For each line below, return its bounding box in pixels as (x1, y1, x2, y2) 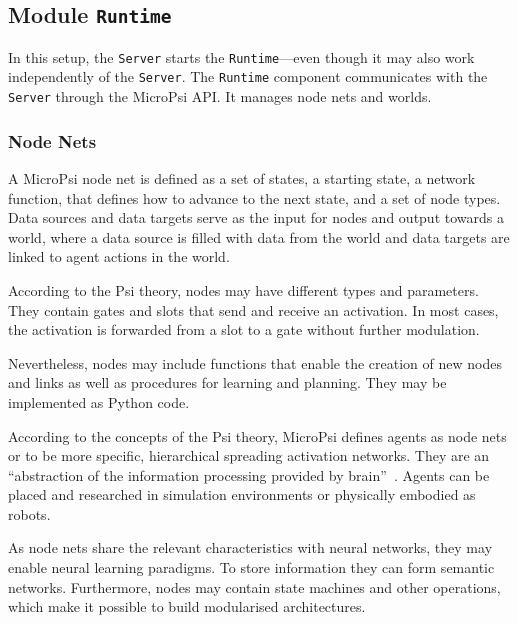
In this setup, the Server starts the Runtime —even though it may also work (8, 46, 475, 67)
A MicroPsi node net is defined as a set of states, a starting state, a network (8, 167, 476, 188)
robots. (8, 503, 51, 524)
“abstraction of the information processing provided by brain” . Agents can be (8, 464, 490, 485)
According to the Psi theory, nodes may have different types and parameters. (8, 279, 479, 300)
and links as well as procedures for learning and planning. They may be (8, 372, 447, 393)
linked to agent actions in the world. (8, 246, 230, 267)
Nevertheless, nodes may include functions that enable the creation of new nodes (8, 352, 502, 373)
